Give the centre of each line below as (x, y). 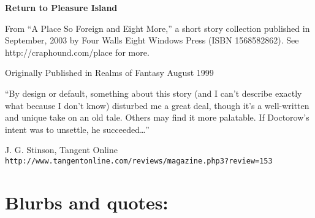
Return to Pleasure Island (61, 7)
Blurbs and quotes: (87, 202)
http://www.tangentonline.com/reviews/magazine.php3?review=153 (139, 161)
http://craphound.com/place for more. (77, 52)
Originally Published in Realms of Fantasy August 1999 (109, 73)
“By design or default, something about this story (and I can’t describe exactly (154, 93)
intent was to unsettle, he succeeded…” (77, 129)
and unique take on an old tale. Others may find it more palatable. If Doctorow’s (157, 117)
